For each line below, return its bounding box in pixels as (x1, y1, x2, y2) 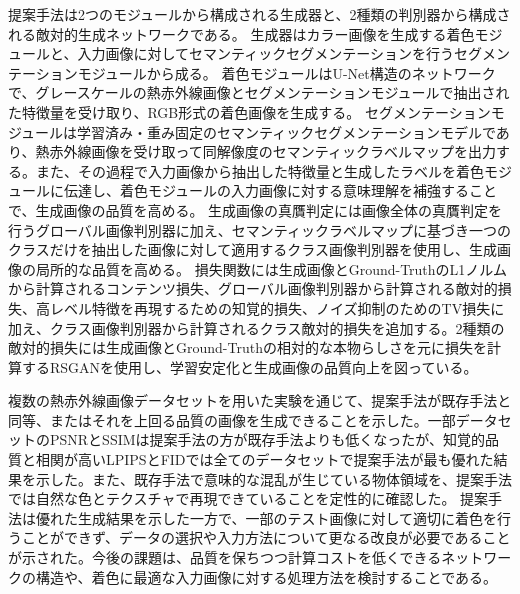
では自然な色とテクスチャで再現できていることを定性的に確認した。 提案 (8, 488, 489, 509)
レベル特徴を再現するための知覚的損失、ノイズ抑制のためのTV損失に (49, 297, 505, 318)
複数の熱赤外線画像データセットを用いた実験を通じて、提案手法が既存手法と (8, 390, 512, 411)
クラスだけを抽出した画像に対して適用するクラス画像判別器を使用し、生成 (8, 239, 498, 260)
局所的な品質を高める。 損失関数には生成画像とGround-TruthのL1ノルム (35, 258, 508, 279)
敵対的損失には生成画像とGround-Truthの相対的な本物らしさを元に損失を (8, 337, 487, 358)
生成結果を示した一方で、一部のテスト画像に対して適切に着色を (77, 507, 498, 528)
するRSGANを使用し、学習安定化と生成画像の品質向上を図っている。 (21, 356, 478, 377)
